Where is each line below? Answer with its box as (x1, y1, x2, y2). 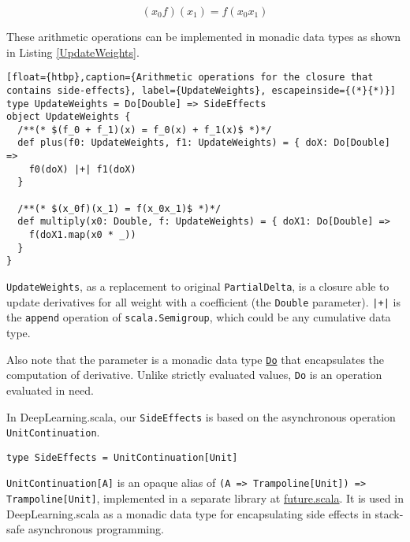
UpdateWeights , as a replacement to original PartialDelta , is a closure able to (6, 278, 389, 295)
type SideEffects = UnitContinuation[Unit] (6, 451, 238, 463)
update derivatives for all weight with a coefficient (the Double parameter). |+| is (6, 293, 401, 310)
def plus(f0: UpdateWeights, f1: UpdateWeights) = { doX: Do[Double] (17, 137, 390, 149)
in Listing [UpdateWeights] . (6, 43, 140, 60)
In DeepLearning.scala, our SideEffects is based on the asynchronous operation (6, 408, 396, 425)
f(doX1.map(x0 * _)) (28, 229, 136, 241)
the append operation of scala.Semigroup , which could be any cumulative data (6, 309, 391, 325)
